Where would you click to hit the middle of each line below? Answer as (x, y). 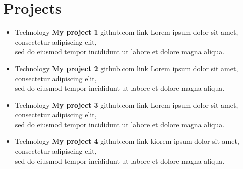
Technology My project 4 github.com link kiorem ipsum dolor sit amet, (127, 141)
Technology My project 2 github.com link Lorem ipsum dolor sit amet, (127, 68)
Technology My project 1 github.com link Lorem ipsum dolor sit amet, (127, 32)
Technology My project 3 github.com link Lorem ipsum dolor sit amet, (127, 104)
